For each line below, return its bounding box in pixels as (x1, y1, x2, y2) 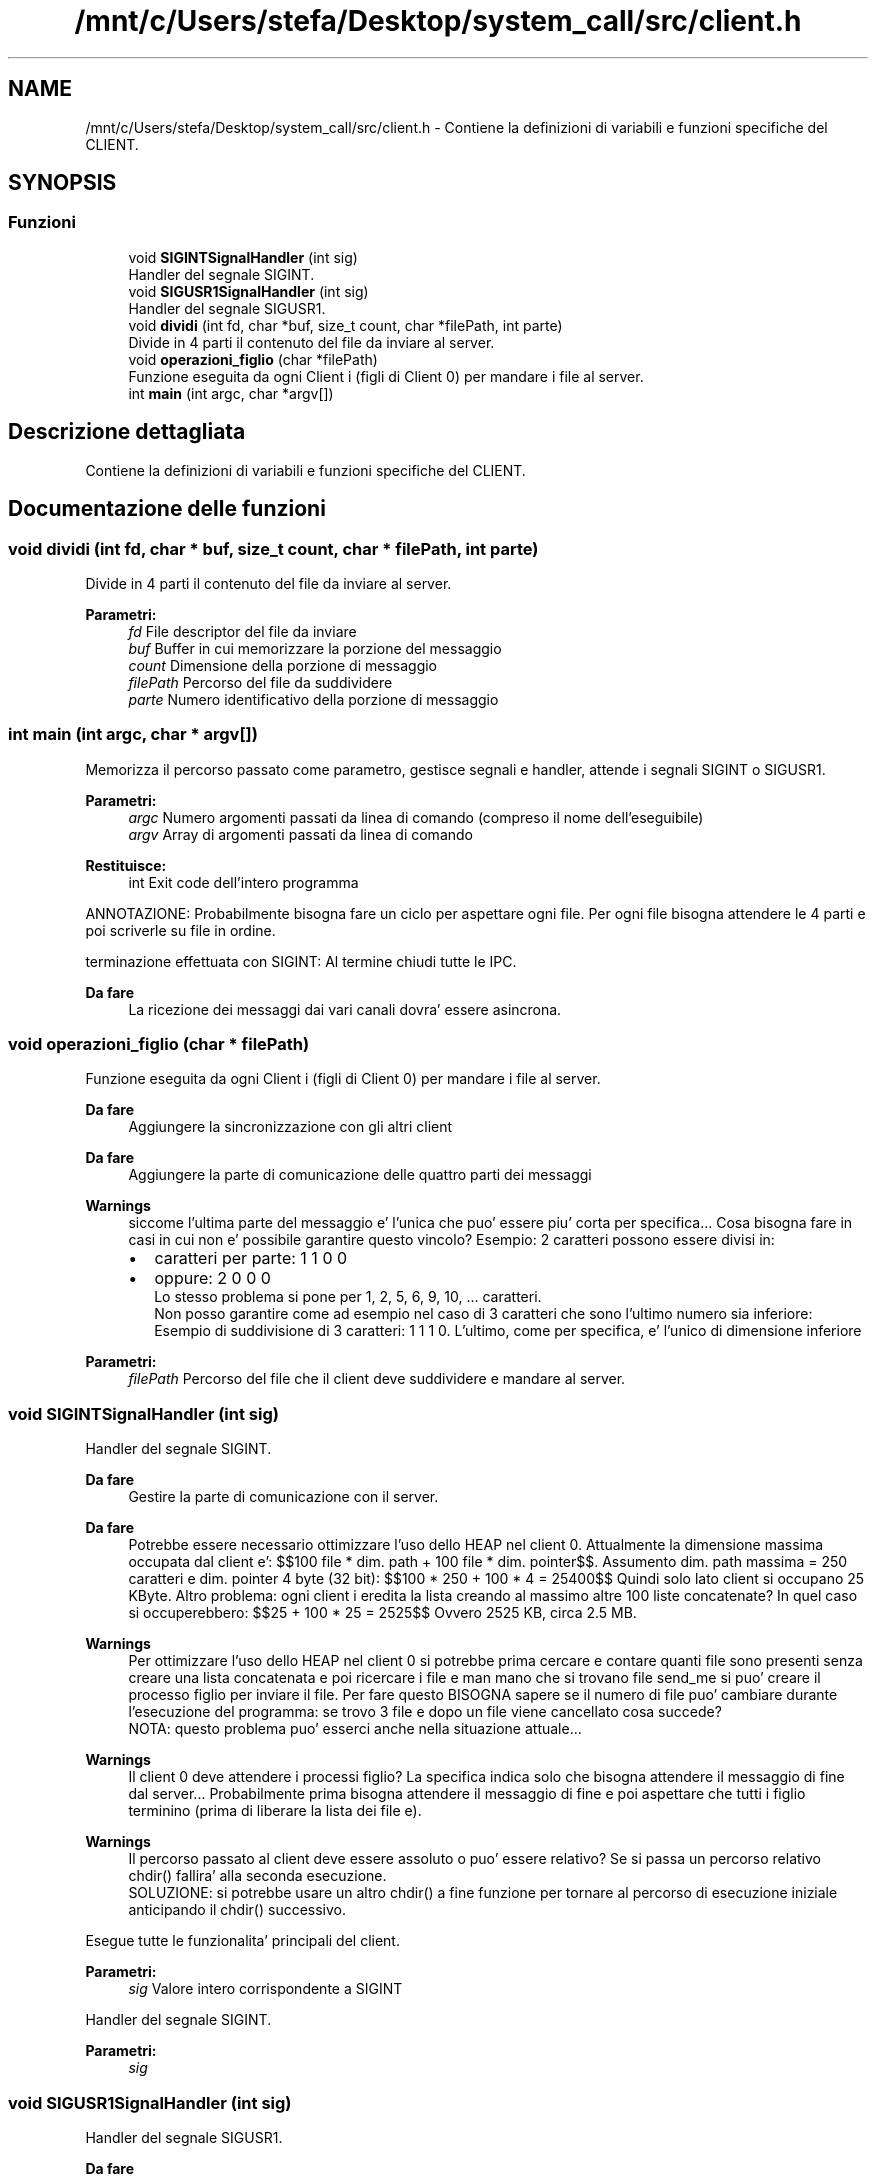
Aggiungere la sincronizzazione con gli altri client (128, 1118, 453, 1136)
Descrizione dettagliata (8, 419, 246, 445)
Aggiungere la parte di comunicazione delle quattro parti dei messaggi (128, 1166, 592, 1184)
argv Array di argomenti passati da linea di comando (128, 825, 473, 843)
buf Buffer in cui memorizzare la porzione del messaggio (128, 639, 502, 657)
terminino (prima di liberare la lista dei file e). (128, 1802, 422, 1820)
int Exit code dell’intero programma (128, 873, 359, 891)
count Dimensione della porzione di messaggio (128, 656, 438, 674)
